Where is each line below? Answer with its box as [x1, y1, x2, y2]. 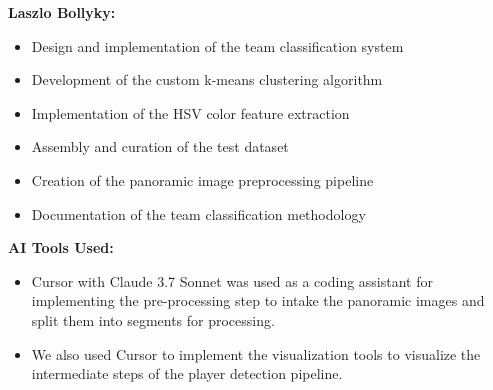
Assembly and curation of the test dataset [31, 136, 289, 157]
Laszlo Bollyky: [8, 2, 116, 22]
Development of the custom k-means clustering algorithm [31, 69, 383, 90]
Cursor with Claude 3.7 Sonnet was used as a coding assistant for [31, 270, 433, 291]
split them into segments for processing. [31, 309, 275, 330]
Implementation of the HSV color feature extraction [31, 102, 350, 123]
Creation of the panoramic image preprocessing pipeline [31, 169, 374, 190]
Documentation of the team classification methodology [31, 203, 366, 224]
